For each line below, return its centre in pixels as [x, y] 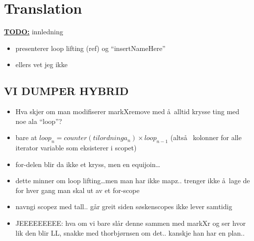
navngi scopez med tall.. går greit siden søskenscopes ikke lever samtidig [124, 206]
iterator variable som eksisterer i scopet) [76, 148]
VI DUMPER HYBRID [66, 91]
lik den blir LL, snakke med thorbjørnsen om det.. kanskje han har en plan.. [130, 232]
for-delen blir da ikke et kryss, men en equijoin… [88, 164]
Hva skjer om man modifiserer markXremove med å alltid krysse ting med [127, 111]
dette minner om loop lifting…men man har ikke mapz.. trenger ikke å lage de [133, 181]
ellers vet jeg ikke [41, 64]
